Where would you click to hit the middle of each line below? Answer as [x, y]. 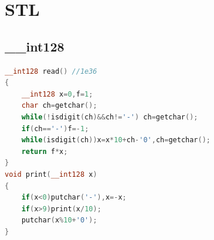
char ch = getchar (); [59, 106]
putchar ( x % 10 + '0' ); [59, 220]
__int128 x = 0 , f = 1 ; [57, 94]
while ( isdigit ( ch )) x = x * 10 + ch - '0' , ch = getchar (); [116, 140]
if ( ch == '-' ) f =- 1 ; [55, 128]
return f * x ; [45, 151]
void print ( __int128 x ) [51, 174]
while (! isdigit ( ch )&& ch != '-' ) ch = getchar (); [110, 117]
